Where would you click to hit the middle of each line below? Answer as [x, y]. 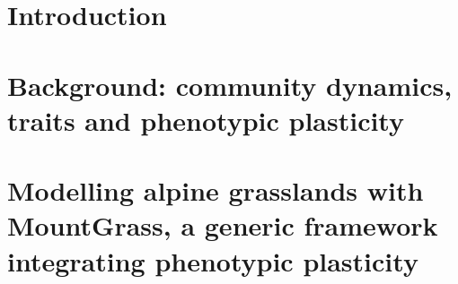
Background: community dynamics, [230, 85]
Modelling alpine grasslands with [216, 190]
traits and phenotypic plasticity [206, 120]
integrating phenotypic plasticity [213, 260]
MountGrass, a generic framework [223, 225]
